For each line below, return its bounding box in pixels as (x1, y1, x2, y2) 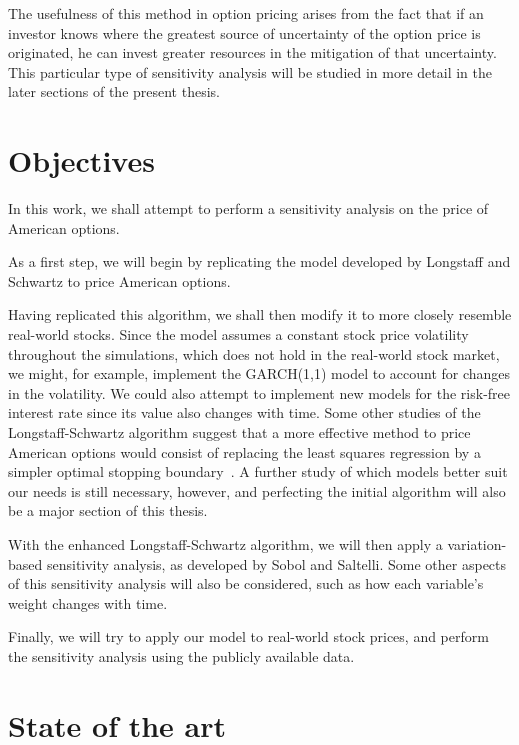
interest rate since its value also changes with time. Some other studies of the (8, 402, 481, 423)
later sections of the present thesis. (8, 81, 220, 102)
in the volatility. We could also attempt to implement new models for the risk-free (8, 382, 510, 403)
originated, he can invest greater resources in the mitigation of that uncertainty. (8, 42, 497, 63)
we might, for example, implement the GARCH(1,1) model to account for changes (8, 363, 511, 384)
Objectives (8, 140, 155, 181)
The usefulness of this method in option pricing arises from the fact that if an (8, 3, 484, 23)
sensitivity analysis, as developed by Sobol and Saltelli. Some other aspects (46, 553, 507, 574)
